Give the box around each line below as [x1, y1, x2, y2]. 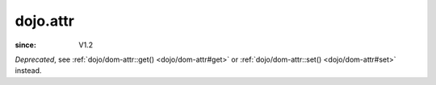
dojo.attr [15, 12, 74, 30]
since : [15, 40, 36, 50]
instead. [15, 66, 42, 75]
